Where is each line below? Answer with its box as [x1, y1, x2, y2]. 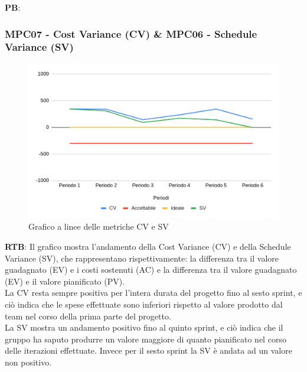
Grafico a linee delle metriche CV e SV [28, 220, 169, 233]
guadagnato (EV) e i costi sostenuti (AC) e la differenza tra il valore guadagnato [5, 263, 297, 276]
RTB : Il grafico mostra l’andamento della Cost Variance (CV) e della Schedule [5, 240, 291, 253]
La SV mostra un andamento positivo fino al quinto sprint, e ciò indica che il [5, 321, 283, 334]
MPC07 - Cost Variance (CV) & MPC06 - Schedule [5, 26, 257, 41]
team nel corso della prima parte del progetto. [5, 309, 171, 322]
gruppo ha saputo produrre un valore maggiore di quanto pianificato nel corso [5, 332, 286, 345]
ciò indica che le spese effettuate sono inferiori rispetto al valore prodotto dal [5, 298, 283, 310]
